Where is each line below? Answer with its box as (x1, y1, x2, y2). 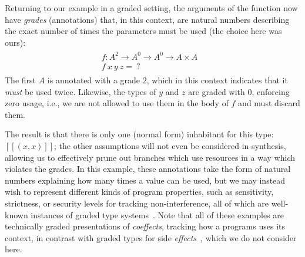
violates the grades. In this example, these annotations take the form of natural (5, 163, 291, 175)
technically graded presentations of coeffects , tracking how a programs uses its (5, 220, 285, 232)
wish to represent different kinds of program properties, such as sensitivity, (5, 185, 274, 198)
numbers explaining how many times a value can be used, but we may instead (5, 174, 286, 186)
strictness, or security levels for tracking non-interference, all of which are (5, 197, 269, 209)
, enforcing (252, 85, 290, 97)
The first (5, 73, 36, 86)
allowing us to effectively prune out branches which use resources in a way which (5, 151, 295, 163)
